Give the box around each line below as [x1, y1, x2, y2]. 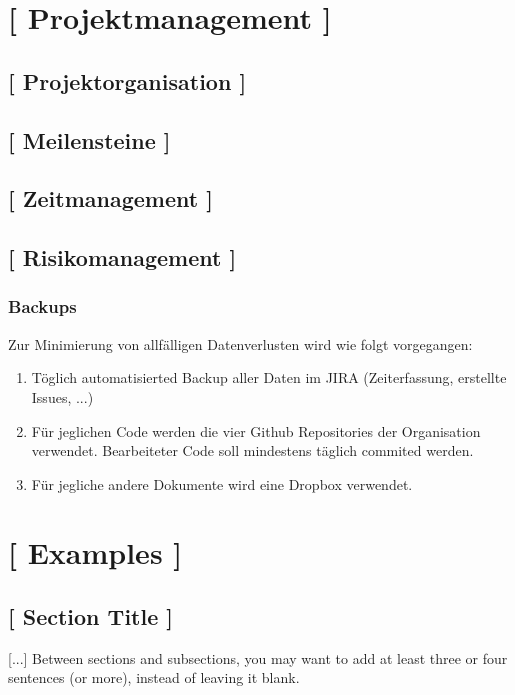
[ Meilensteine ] [8, 124, 171, 155]
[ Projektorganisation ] [8, 65, 247, 96]
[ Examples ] [8, 532, 183, 573]
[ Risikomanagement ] [8, 242, 237, 273]
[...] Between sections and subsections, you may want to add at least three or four [8, 647, 508, 668]
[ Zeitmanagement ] [8, 183, 213, 214]
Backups [8, 294, 77, 319]
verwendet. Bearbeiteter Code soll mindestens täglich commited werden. [31, 440, 474, 461]
